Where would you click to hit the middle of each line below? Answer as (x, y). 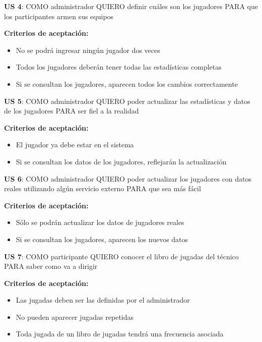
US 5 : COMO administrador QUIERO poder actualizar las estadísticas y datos (127, 101)
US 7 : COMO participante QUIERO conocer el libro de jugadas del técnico (121, 256)
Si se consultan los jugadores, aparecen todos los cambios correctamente (127, 83)
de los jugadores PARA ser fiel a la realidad (72, 111)
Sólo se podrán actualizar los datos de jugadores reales (100, 222)
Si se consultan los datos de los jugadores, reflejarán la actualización (121, 161)
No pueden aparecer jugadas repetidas (75, 317)
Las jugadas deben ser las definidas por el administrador (103, 300)
